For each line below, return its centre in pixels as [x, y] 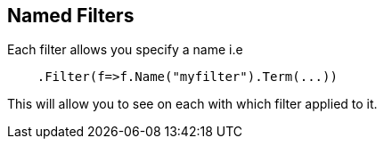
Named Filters [71, 16]
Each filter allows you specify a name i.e [125, 50]
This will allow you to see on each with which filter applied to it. [192, 104]
